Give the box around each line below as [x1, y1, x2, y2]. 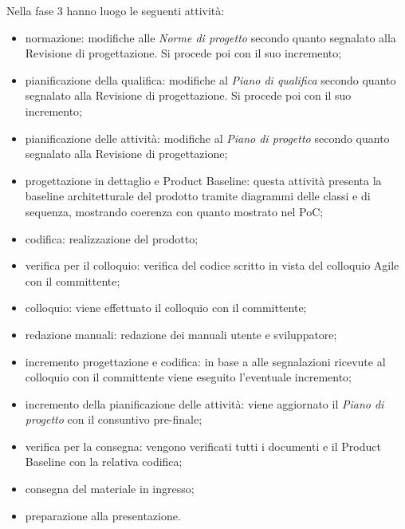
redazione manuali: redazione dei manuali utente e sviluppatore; [25, 326, 337, 342]
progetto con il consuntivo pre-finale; [25, 411, 202, 428]
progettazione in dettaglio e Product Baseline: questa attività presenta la [25, 172, 382, 188]
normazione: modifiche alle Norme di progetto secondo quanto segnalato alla [25, 29, 396, 45]
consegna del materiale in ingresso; [25, 480, 195, 497]
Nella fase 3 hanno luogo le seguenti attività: [6, 2, 225, 18]
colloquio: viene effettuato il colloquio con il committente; [25, 299, 307, 316]
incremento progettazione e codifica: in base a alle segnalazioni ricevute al [25, 353, 386, 369]
